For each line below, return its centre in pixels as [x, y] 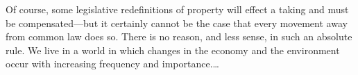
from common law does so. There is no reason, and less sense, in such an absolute [179, 36]
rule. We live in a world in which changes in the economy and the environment [173, 50]
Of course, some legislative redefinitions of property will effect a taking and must [177, 9]
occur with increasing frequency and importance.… [112, 64]
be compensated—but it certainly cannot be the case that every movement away [177, 23]
